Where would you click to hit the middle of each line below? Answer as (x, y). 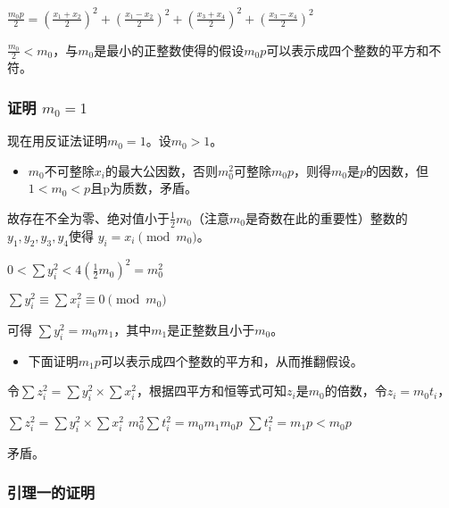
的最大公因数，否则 (161, 170)
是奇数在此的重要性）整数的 (326, 217)
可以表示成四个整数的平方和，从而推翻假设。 (232, 360)
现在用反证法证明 (57, 141)
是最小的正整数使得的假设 (169, 50)
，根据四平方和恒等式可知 (212, 391)
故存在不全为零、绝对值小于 (88, 217)
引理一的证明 (51, 492)
